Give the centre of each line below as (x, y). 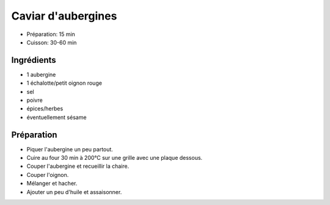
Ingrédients (34, 60)
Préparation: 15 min (51, 34)
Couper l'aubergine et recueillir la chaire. (78, 166)
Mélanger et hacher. (52, 184)
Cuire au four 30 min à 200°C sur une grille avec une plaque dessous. (115, 158)
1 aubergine (41, 74)
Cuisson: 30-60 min (52, 42)
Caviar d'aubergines (64, 16)
